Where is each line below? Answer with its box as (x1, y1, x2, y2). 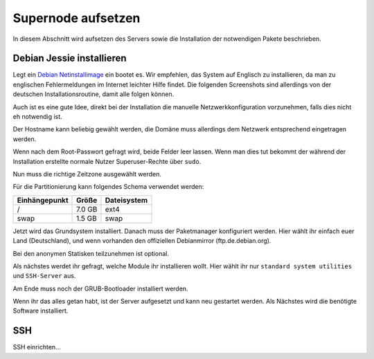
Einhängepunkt (17, 195, 69, 205)
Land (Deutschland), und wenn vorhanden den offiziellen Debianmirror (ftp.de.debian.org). (12, 237, 271, 245)
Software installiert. (12, 306, 69, 315)
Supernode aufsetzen (12, 10, 141, 26)
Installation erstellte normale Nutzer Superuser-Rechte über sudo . (12, 157, 202, 165)
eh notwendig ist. (12, 113, 62, 121)
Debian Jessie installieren (12, 53, 127, 64)
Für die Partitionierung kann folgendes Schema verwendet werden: (12, 183, 204, 191)
